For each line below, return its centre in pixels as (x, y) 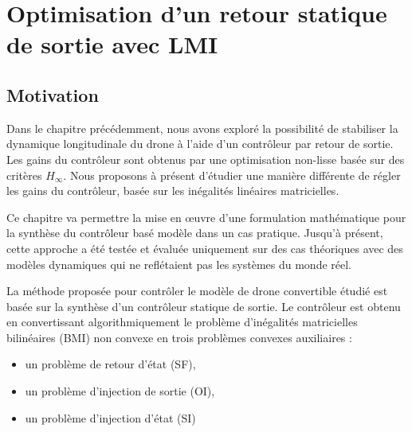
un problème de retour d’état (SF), (110, 364)
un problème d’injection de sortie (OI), (120, 391)
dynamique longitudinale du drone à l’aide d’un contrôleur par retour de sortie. (200, 144)
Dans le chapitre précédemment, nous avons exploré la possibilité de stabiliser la (202, 128)
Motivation (53, 94)
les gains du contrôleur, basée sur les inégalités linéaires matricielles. (173, 191)
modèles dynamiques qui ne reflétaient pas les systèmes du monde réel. (179, 264)
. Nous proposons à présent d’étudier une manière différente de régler (232, 175)
